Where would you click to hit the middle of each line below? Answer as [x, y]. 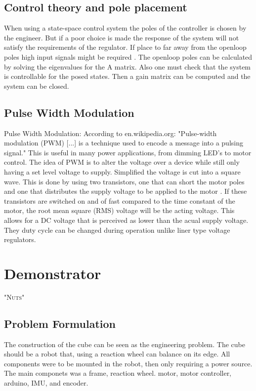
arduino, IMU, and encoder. [46, 382]
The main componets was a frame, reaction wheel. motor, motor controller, [118, 373]
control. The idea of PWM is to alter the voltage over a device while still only [122, 162]
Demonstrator [53, 273]
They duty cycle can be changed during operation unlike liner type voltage [117, 230]
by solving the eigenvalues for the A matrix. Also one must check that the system [128, 66]
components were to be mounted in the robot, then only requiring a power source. [128, 363]
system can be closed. [37, 86]
